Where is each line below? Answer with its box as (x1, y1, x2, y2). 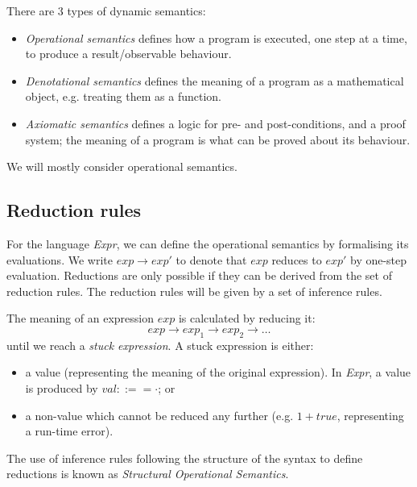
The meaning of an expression (6, 310, 154, 327)
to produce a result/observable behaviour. (25, 45, 232, 62)
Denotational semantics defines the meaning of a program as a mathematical (25, 72, 404, 89)
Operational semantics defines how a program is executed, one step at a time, (25, 29, 407, 46)
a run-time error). (25, 422, 114, 439)
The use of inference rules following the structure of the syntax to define (6, 449, 363, 466)
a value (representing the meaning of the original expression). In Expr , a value (25, 364, 411, 381)
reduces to (271, 251, 322, 268)
